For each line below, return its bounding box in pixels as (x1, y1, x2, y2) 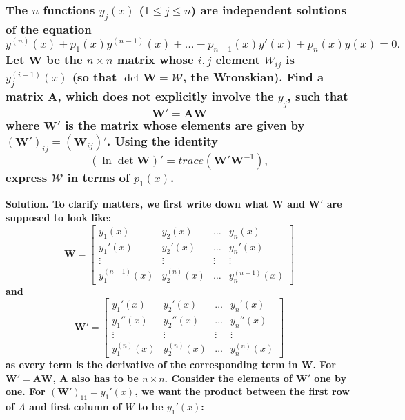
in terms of (67, 168, 130, 186)
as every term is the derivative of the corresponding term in (6, 357, 298, 372)
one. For (6, 384, 46, 399)
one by (314, 370, 347, 385)
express (6, 168, 48, 186)
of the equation (6, 21, 92, 38)
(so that (72, 68, 117, 86)
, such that (287, 88, 348, 105)
